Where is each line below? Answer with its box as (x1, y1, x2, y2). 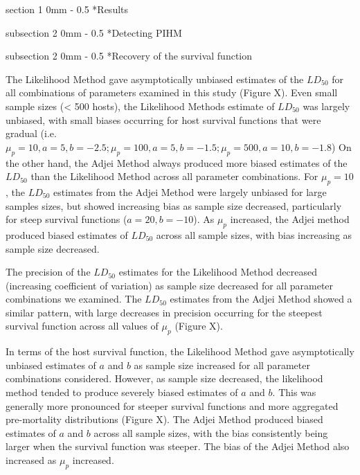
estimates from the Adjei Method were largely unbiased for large (53, 184, 327, 199)
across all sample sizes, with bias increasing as (156, 227, 352, 242)
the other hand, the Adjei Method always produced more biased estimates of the (6, 155, 348, 170)
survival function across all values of (6, 319, 159, 333)
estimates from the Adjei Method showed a (170, 292, 352, 306)
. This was (272, 385, 316, 400)
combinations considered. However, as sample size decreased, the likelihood (6, 371, 323, 386)
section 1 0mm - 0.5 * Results (6, 2, 129, 16)
